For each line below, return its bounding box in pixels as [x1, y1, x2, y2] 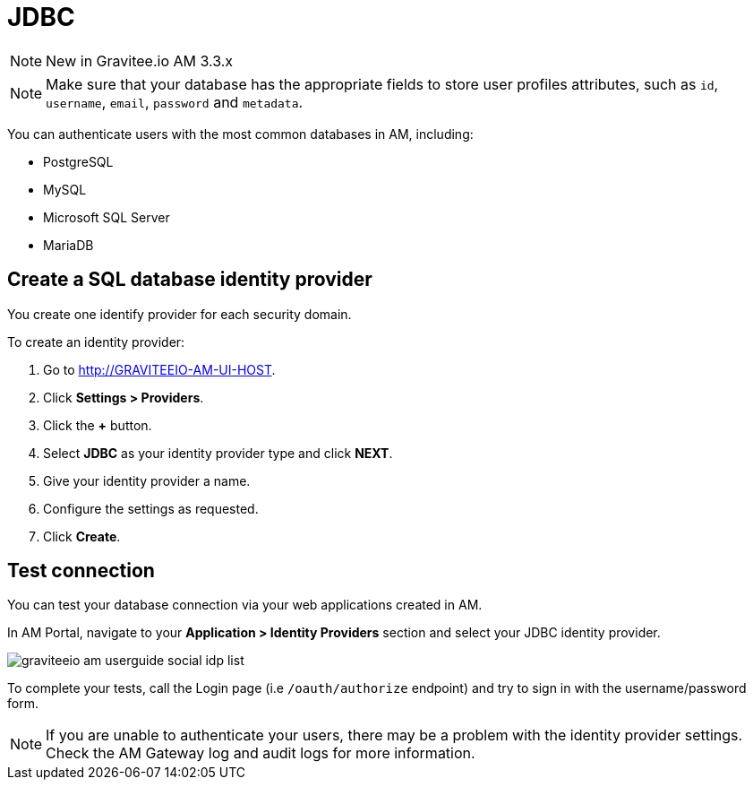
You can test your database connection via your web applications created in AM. [7, 597, 483, 613]
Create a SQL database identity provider [7, 268, 372, 291]
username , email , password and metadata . [46, 92, 304, 111]
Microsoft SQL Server [43, 209, 170, 225]
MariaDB [43, 237, 94, 253]
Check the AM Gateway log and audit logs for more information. [46, 744, 475, 763]
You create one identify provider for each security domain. [7, 306, 352, 322]
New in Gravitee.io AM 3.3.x [46, 51, 234, 70]
